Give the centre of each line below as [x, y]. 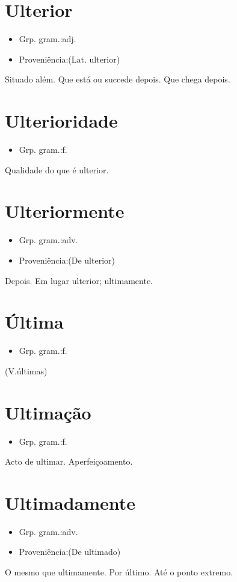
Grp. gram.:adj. [48, 39]
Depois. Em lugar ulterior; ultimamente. [79, 280]
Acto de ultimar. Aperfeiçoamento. [69, 461]
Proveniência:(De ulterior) [67, 260]
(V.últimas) [26, 370]
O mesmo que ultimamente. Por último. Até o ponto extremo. [119, 572]
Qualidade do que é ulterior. [57, 169]
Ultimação [48, 412]
